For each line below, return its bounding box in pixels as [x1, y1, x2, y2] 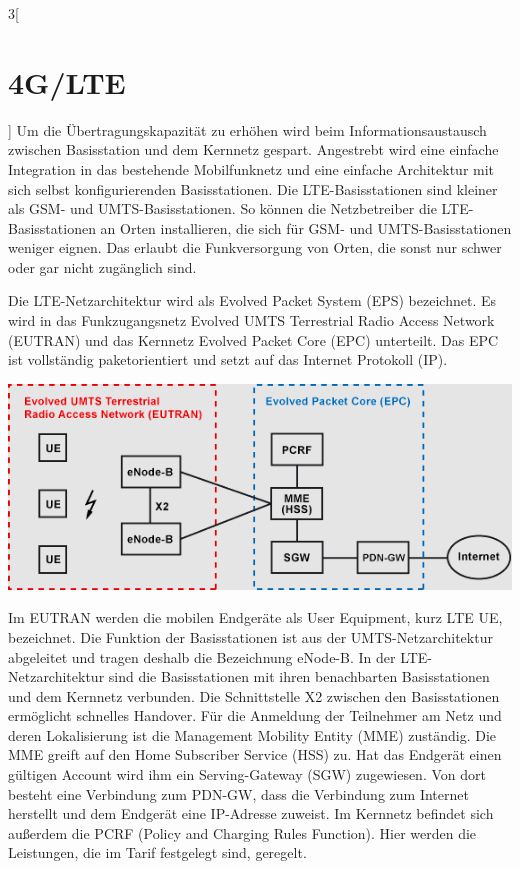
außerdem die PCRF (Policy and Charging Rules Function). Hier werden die [8, 822, 477, 843]
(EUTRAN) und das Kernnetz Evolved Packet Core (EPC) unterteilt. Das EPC [8, 329, 499, 350]
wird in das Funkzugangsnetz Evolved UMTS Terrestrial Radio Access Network [8, 310, 495, 331]
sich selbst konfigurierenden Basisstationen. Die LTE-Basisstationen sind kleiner [8, 178, 498, 199]
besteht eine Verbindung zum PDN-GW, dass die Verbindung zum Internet [8, 783, 469, 804]
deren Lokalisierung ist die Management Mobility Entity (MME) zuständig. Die [8, 724, 497, 745]
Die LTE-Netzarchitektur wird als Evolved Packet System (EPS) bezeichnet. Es [8, 290, 496, 311]
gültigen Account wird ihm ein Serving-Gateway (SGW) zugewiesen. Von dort [8, 764, 486, 785]
